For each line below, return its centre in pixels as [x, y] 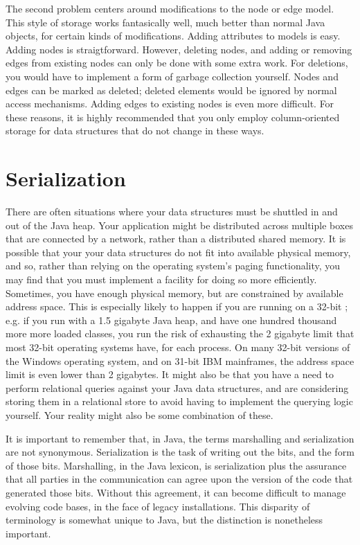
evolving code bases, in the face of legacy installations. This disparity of [158, 506]
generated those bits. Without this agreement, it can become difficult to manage [176, 492]
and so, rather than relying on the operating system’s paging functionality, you [173, 266]
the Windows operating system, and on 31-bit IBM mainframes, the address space [180, 360]
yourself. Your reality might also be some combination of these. [139, 414]
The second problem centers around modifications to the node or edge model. [170, 8]
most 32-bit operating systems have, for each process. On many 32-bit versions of [178, 347]
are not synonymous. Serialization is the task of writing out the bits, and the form [180, 452]
